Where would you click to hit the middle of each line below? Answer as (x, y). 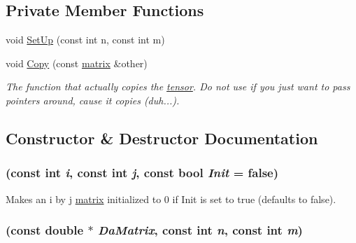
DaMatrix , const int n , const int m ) (200, 230)
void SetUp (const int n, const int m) (85, 40)
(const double (45, 230)
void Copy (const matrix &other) (77, 63)
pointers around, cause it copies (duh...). (93, 100)
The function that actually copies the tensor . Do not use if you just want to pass (178, 86)
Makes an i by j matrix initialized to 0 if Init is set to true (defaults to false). (171, 199)
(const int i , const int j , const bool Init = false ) (142, 173)
